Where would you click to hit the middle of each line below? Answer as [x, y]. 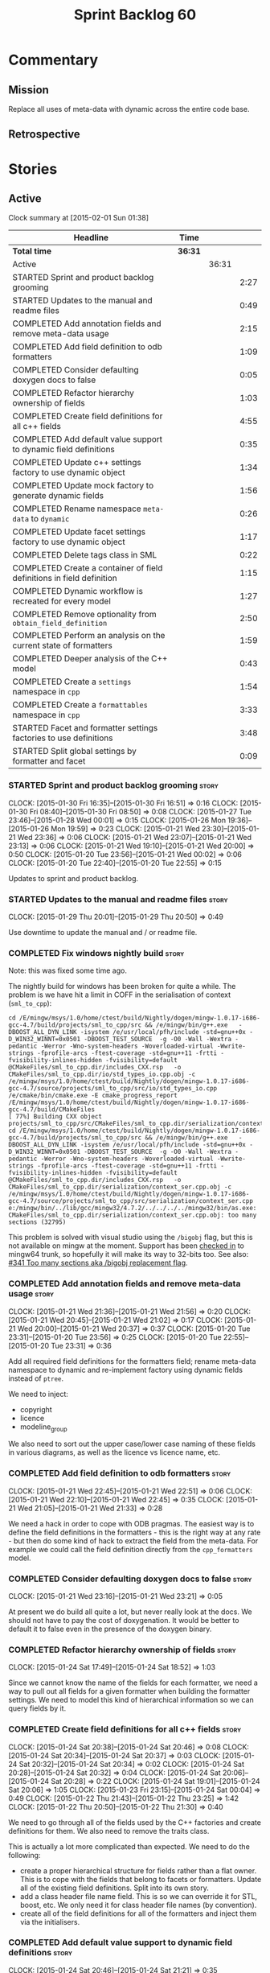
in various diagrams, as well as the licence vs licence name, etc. [115, 1452]
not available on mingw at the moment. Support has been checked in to [127, 1246]
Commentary [53, 60]
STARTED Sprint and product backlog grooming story [113, 785]
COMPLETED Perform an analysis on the [89, 636]
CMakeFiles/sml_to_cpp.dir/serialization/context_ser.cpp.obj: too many [133, 1215]
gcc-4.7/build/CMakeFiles [51, 1110]
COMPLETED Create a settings [72, 682]
